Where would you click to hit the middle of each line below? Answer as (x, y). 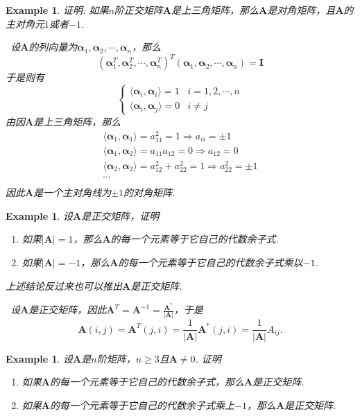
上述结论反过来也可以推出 (64, 285)
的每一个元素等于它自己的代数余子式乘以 (211, 262)
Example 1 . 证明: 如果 (57, 10)
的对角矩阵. (149, 192)
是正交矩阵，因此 (68, 310)
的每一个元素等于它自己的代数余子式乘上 (142, 405)
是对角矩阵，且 (301, 10)
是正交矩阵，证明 (120, 215)
